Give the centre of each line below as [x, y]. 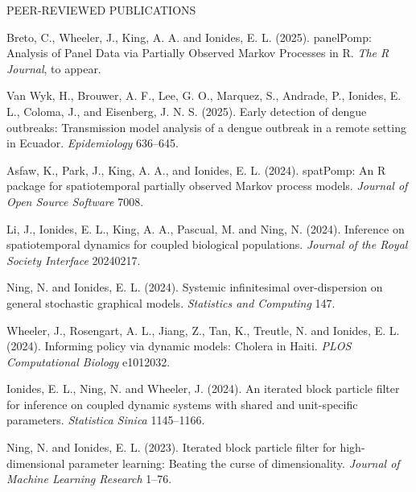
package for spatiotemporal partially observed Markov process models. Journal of [207, 186]
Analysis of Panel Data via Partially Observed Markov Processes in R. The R [198, 53]
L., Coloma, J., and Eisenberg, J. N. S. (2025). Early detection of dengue [187, 111]
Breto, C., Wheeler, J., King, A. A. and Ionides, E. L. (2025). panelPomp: [189, 37]
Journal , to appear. [54, 68]
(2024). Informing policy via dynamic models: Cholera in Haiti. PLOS [179, 346]
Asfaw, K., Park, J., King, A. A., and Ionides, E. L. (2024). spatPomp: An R [196, 170]
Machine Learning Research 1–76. [89, 479]
